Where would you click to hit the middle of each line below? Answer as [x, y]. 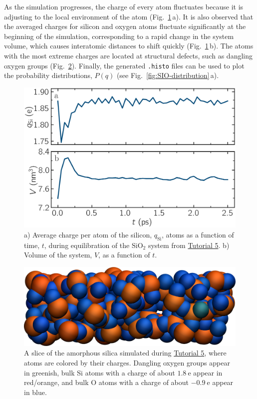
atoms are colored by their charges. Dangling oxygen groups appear [127, 363]
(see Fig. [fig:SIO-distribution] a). [168, 75]
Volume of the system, [58, 255]
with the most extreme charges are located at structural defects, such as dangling [128, 55]
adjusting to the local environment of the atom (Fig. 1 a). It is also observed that [129, 16]
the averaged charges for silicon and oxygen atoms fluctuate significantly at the [125, 26]
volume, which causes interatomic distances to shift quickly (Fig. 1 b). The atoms [129, 46]
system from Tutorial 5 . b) [189, 245]
